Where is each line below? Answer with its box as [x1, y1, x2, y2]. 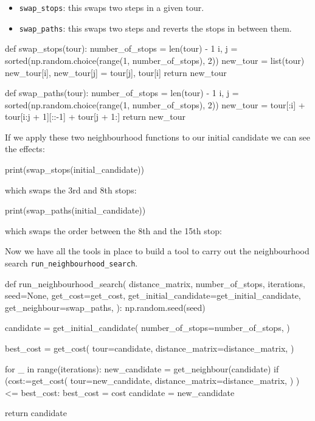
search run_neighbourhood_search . [5, 257, 138, 270]
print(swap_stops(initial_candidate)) [5, 163, 144, 176]
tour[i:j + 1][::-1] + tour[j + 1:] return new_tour [5, 110, 185, 123]
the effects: [5, 142, 45, 155]
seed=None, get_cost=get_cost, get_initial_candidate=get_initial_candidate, [5, 289, 301, 302]
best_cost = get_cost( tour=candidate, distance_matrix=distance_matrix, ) [5, 342, 294, 355]
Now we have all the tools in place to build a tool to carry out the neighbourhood [5, 245, 310, 257]
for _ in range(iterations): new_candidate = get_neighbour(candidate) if [5, 362, 279, 375]
